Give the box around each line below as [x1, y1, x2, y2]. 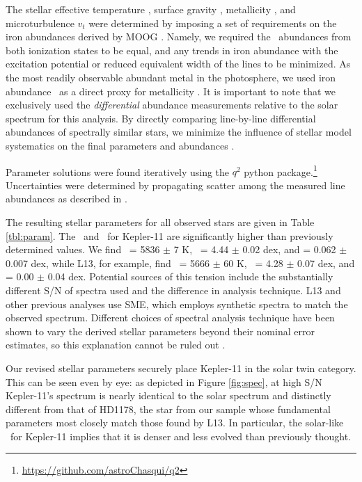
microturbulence [6, 15, 74, 30]
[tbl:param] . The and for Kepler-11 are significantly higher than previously [6, 228, 333, 243]
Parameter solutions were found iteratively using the [6, 164, 230, 179]
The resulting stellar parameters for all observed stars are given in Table [6, 214, 315, 229]
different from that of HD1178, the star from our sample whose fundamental [6, 401, 331, 416]
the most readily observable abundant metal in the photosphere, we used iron [6, 70, 336, 84]
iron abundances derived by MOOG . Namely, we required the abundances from [6, 29, 352, 44]
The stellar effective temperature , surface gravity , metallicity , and [6, 2, 296, 16]
